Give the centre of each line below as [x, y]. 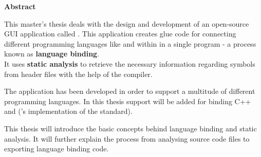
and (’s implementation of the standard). [68, 111]
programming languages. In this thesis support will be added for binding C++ [128, 101]
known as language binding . [52, 54]
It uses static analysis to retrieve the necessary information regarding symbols [130, 63]
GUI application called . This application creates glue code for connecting [120, 34]
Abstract [20, 6]
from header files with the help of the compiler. [78, 74]
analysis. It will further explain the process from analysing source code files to [127, 138]
